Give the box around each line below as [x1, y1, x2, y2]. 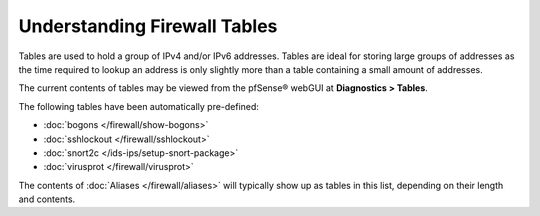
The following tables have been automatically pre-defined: [18, 100, 260, 112]
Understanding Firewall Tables [18, 15, 278, 37]
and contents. [18, 193, 76, 205]
